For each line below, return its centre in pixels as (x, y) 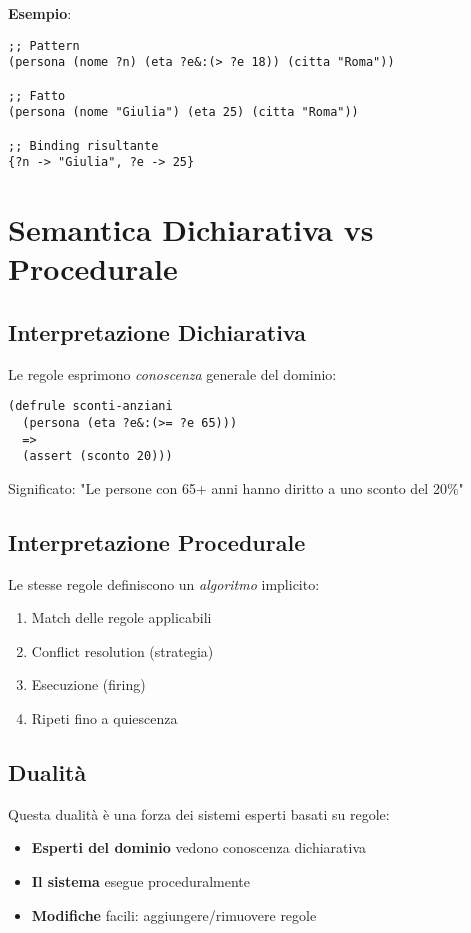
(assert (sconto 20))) (97, 456)
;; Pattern (44, 45)
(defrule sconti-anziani (90, 406)
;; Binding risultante (83, 145)
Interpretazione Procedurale (157, 541)
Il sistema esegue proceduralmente (141, 880)
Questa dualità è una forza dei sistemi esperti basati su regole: (199, 813)
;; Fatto (37, 95)
